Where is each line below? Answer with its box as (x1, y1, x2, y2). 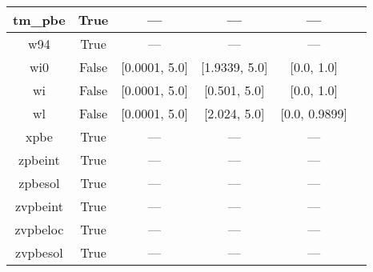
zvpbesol (15, 243, 63, 262)
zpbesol (18, 174, 60, 192)
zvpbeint (14, 197, 63, 215)
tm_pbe (13, 10, 66, 29)
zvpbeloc (14, 220, 64, 238)
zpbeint (18, 150, 60, 169)
